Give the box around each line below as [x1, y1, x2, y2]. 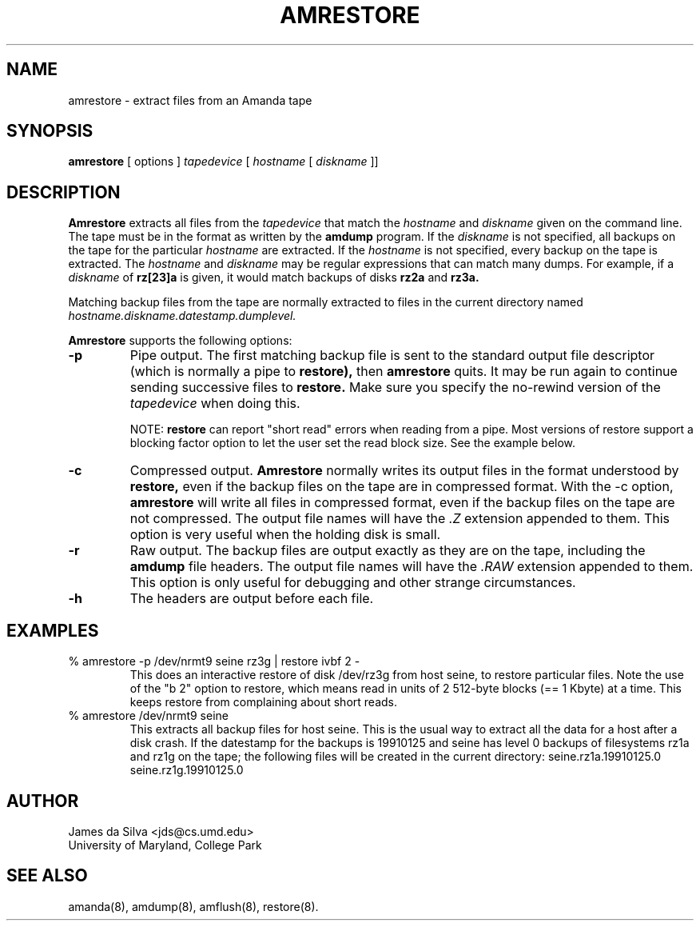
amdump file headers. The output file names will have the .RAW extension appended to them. [129, 558, 694, 575]
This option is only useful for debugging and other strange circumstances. [129, 574, 576, 591]
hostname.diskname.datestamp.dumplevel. [68, 309, 296, 323]
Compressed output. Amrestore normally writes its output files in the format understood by [129, 462, 679, 479]
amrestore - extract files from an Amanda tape [68, 93, 312, 107]
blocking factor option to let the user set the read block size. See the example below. [129, 436, 576, 450]
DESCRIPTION [6, 182, 121, 202]
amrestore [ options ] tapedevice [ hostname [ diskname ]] [68, 154, 379, 169]
